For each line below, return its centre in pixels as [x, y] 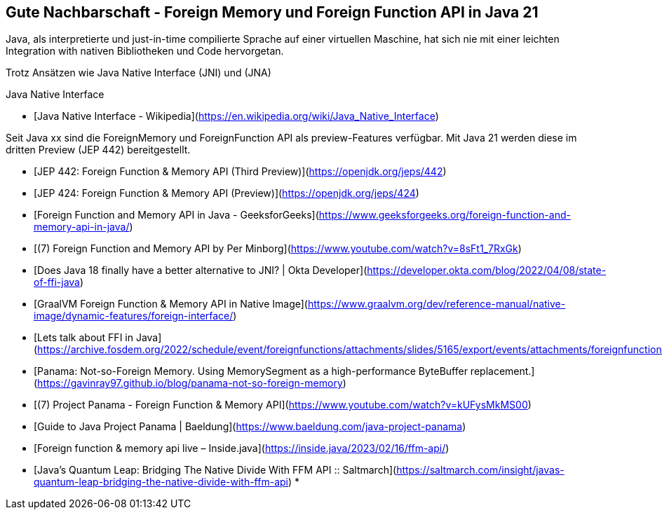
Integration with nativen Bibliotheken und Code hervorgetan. [145, 51]
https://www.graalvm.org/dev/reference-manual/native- [437, 304]
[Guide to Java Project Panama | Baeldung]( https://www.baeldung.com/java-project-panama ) [250, 427]
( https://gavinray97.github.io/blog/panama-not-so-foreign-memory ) [190, 383]
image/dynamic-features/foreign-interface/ [134, 316]
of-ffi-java [57, 282]
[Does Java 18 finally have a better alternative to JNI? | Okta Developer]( [201, 270]
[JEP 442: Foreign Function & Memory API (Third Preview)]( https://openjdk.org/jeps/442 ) [240, 172]
